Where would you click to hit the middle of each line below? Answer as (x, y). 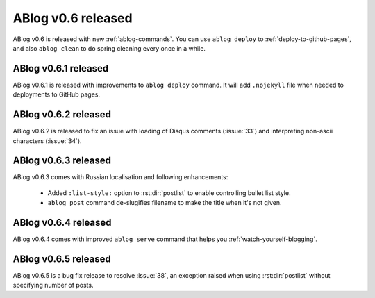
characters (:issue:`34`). (48, 141)
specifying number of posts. (53, 285)
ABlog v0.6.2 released (62, 115)
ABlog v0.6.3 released (62, 161)
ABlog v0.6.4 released (62, 223)
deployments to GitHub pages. (57, 94)
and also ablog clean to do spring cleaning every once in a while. (109, 48)
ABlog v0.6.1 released (61, 68)
